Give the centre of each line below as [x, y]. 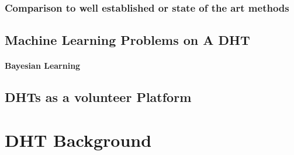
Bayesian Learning [43, 66]
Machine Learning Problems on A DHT [127, 40]
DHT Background [78, 140]
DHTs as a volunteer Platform [98, 97]
